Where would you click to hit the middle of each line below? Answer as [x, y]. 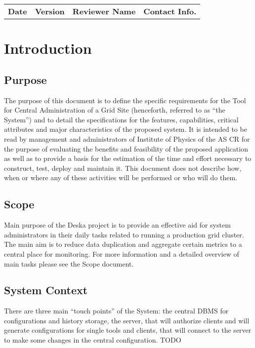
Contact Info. [170, 11]
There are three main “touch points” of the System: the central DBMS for [116, 311]
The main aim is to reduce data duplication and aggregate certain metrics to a [123, 244]
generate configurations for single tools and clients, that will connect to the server [128, 330]
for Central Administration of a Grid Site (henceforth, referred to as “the [115, 110]
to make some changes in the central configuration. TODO [93, 340]
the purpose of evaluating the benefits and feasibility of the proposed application [126, 148]
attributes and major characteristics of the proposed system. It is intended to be [126, 129]
